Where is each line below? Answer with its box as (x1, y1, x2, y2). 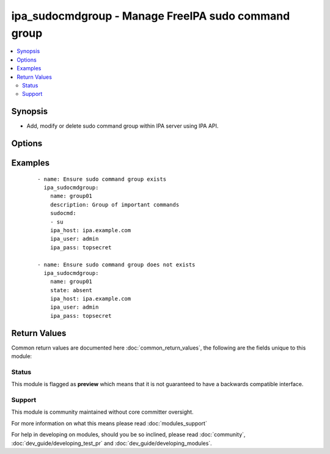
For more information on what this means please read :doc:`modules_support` (11, 419, 207, 427)
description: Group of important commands (50, 201, 180, 208)
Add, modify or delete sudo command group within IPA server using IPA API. (26, 122, 219, 130)
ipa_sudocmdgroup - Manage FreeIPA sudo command (11, 9, 290, 23)
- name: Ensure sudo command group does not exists (37, 261, 196, 268)
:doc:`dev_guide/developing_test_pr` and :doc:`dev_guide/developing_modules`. (11, 439, 212, 447)
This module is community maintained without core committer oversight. (11, 408, 194, 416)
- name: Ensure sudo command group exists (37, 175, 167, 183)
